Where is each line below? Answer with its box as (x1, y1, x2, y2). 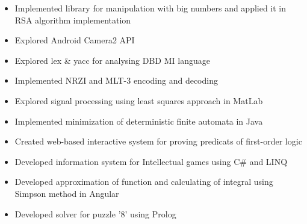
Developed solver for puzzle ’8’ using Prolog (14, 207, 176, 220)
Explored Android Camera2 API (14, 34, 135, 46)
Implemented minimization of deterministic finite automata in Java (14, 114, 263, 127)
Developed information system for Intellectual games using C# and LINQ (14, 155, 288, 167)
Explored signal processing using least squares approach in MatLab (14, 94, 263, 107)
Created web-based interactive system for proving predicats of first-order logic (14, 135, 302, 148)
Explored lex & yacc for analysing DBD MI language (14, 54, 210, 66)
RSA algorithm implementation (14, 13, 131, 26)
